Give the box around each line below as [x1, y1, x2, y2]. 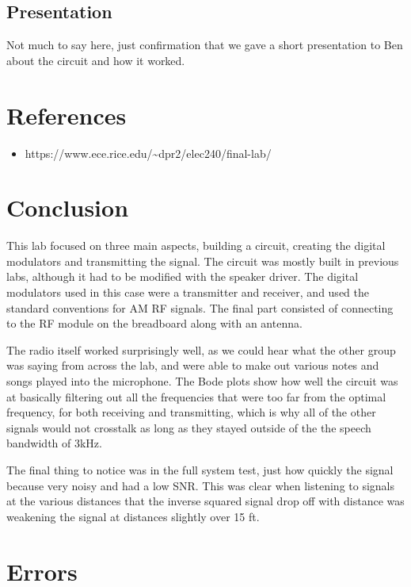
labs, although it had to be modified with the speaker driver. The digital [6, 268, 359, 285]
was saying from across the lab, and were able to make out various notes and [6, 357, 379, 374]
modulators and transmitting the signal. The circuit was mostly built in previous [6, 252, 399, 269]
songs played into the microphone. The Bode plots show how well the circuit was [6, 372, 398, 389]
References [6, 98, 127, 131]
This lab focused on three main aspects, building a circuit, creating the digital [6, 237, 386, 254]
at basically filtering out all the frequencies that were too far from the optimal [6, 388, 386, 405]
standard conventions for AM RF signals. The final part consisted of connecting [6, 299, 394, 316]
